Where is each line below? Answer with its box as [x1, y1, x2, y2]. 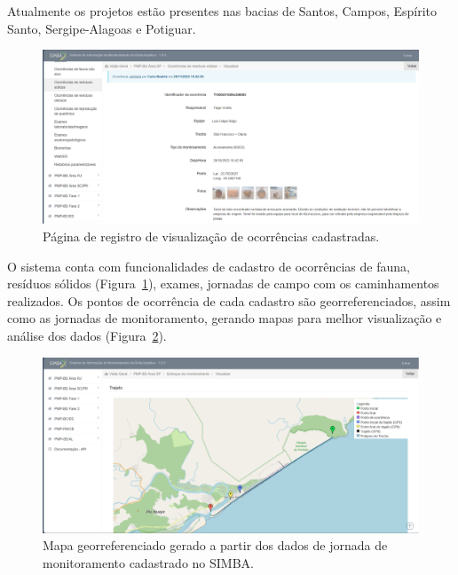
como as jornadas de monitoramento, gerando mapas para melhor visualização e [7, 309, 442, 327]
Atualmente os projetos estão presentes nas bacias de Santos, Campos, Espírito [7, 2, 438, 20]
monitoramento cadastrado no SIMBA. [43, 553, 254, 571]
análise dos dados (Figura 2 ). [7, 327, 167, 345]
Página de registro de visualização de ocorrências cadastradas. [43, 227, 380, 246]
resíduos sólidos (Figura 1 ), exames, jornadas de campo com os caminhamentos [7, 274, 439, 293]
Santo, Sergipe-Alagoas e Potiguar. [7, 19, 196, 37]
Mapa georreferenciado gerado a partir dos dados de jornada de [43, 536, 388, 555]
